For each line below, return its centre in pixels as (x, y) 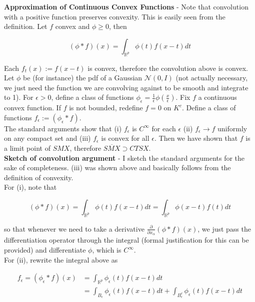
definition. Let (26, 26)
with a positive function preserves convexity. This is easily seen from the (115, 16)
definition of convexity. (39, 177)
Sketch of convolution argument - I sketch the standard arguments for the (124, 157)
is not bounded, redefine (106, 108)
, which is (107, 250)
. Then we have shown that (196, 138)
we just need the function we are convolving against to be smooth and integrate (126, 87)
